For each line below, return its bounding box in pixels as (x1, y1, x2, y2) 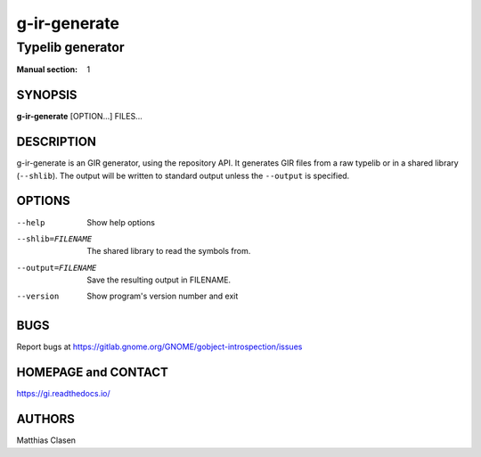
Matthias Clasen (16, 435, 76, 445)
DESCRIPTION (16, 135, 97, 150)
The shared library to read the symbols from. (86, 246, 251, 257)
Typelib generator (16, 39, 125, 55)
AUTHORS (16, 412, 76, 427)
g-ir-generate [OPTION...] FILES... (16, 111, 143, 122)
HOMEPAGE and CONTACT (16, 365, 169, 380)
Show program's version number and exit (86, 290, 239, 302)
